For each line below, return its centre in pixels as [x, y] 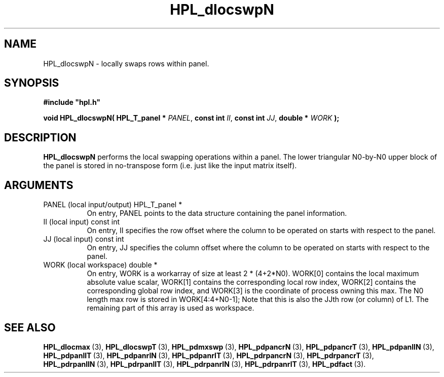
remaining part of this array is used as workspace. [171, 308]
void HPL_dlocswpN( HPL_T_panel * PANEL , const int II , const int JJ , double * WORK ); [191, 118]
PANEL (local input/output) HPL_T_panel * [113, 205]
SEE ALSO [30, 327]
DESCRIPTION [40, 137]
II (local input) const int [82, 222]
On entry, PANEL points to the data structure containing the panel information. [217, 213]
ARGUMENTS [39, 185]
